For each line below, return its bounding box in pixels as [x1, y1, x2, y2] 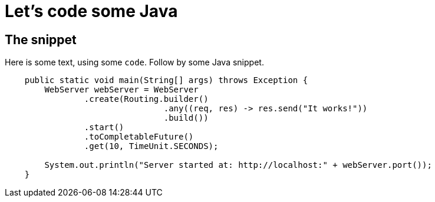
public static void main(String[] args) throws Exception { [24, 75, 308, 85]
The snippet [5, 32, 77, 47]
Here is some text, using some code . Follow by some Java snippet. [5, 57, 264, 68]
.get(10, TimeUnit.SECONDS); [84, 141, 219, 151]
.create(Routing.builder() [84, 94, 209, 104]
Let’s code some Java [5, 1, 178, 21]
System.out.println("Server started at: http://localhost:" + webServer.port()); [44, 160, 432, 170]
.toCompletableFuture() [84, 132, 194, 142]
